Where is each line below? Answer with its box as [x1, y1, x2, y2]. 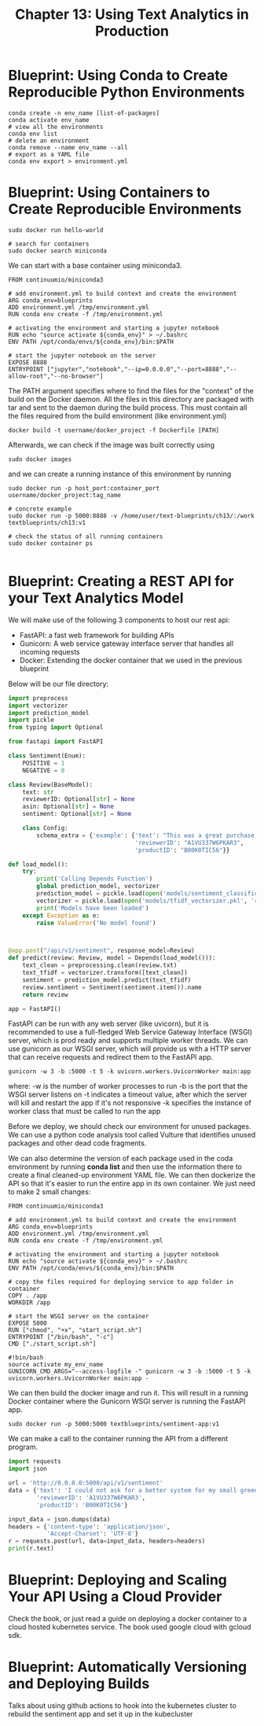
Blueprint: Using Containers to [8, 183, 211, 201]
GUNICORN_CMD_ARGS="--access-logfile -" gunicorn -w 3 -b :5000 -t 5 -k [8, 1367, 251, 1376]
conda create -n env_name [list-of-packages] [8, 109, 159, 117]
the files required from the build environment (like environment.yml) [8, 411, 227, 420]
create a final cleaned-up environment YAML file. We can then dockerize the [8, 1171, 256, 1180]
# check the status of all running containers [8, 533, 163, 540]
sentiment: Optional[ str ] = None [22, 810, 132, 818]
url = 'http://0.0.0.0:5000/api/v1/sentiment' [8, 1479, 163, 1488]
